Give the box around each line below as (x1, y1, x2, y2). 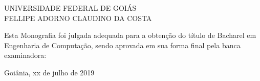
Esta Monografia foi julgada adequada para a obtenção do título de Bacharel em (4, 30, 256, 40)
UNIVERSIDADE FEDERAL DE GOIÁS (4, 3, 137, 13)
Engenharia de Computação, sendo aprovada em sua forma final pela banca (4, 39, 241, 50)
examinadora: (4, 50, 47, 60)
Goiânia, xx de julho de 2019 (4, 67, 95, 77)
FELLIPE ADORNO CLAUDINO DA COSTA (4, 12, 152, 23)
